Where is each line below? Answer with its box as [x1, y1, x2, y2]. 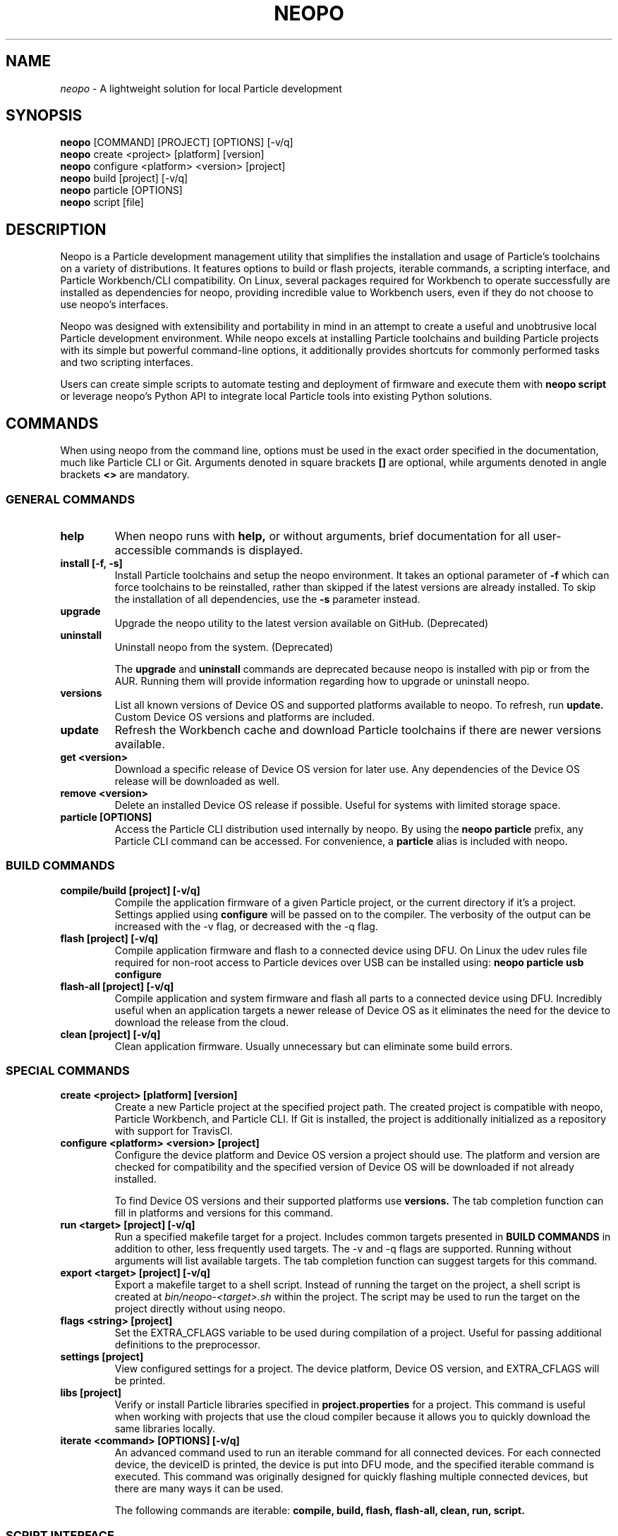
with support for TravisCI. [114, 1125, 233, 1138]
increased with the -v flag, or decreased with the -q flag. [114, 920, 378, 932]
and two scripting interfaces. [60, 356, 194, 369]
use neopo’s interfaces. [60, 298, 169, 311]
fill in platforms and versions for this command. [114, 1207, 334, 1219]
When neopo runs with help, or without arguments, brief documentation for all [114, 528, 531, 543]
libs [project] [60, 1386, 122, 1399]
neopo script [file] [60, 196, 144, 209]
